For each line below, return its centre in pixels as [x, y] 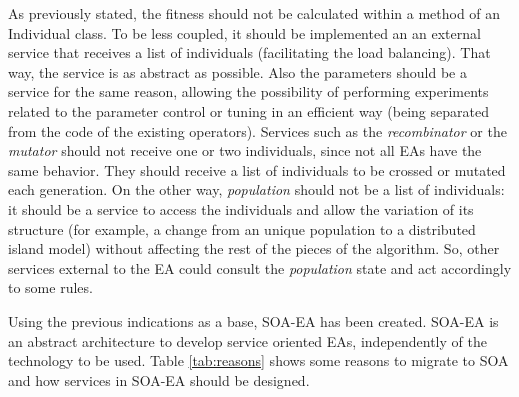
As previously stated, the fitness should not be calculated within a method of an [254, 13]
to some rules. [50, 287]
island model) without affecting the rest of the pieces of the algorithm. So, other [254, 248]
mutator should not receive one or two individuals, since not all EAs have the [245, 150]
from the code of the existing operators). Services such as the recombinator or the [257, 130]
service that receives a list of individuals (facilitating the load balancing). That [249, 52]
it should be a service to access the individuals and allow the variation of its [241, 208]
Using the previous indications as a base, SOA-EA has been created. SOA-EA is [253, 320]
